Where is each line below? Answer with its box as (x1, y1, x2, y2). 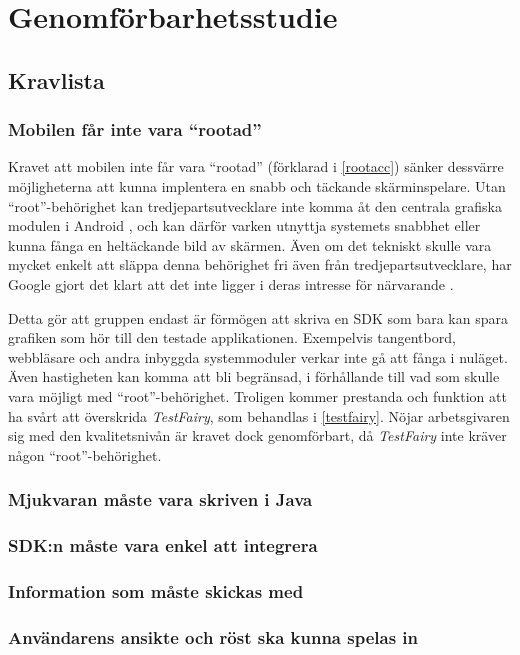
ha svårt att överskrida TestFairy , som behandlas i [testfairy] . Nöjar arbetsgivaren (8, 405, 510, 426)
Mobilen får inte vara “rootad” (8, 117, 262, 142)
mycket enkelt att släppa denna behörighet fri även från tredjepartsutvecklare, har (8, 254, 512, 275)
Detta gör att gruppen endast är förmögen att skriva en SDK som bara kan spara (8, 307, 508, 328)
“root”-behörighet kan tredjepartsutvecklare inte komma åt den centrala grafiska (8, 195, 502, 216)
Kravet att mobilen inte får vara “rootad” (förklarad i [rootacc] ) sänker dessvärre (8, 156, 504, 177)
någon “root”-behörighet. (8, 444, 162, 465)
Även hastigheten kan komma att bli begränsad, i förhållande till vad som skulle (8, 366, 500, 387)
